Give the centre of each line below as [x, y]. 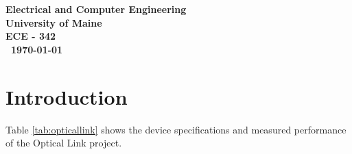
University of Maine [54, 22]
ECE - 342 [31, 36]
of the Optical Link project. [64, 143]
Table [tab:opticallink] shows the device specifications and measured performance [176, 129]
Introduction [67, 96]
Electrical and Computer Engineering [96, 9]
